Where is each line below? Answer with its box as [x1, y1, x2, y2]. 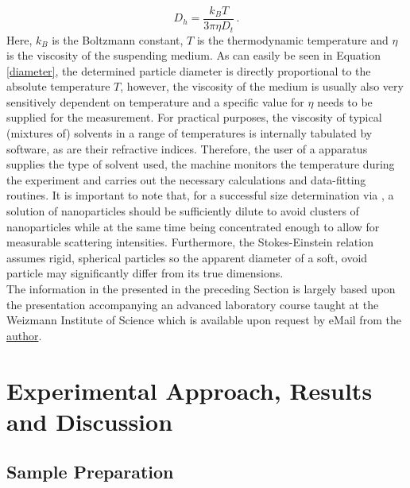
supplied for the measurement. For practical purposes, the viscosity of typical [6, 109, 382, 126]
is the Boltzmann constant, [52, 31, 184, 48]
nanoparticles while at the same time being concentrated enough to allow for [6, 218, 380, 234]
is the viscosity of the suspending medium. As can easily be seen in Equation [6, 47, 381, 64]
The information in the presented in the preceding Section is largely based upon [6, 281, 396, 297]
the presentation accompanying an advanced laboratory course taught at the [6, 296, 379, 312]
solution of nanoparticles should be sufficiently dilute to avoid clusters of [6, 203, 359, 219]
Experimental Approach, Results [6, 374, 373, 406]
